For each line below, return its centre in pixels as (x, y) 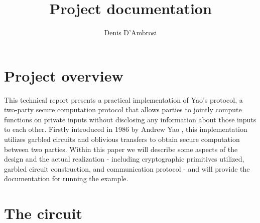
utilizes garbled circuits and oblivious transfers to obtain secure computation (122, 139)
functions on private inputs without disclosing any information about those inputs (130, 119)
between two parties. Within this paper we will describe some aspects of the (121, 149)
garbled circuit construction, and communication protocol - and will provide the (127, 168)
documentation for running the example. (66, 178)
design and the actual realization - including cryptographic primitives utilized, (124, 159)
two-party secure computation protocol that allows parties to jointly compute (123, 109)
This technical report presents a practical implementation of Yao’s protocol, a (123, 99)
